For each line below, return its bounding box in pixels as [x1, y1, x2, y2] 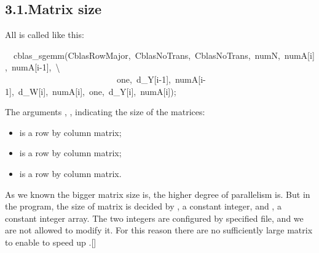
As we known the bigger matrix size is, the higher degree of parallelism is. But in [5, 187, 310, 200]
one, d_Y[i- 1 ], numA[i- [116, 72, 206, 85]
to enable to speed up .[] [5, 235, 96, 248]
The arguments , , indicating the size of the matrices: [5, 105, 205, 118]
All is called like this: [5, 28, 84, 41]
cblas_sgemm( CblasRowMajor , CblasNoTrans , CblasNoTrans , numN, [13, 48, 280, 61]
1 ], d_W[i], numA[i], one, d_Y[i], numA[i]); [5, 85, 176, 97]
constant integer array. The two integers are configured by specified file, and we [5, 211, 304, 224]
